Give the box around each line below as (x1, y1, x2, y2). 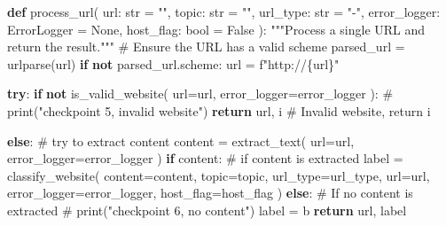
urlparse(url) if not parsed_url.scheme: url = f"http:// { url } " (7, 54, 340, 73)
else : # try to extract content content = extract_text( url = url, (7, 131, 355, 150)
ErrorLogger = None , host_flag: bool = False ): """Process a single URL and (7, 19, 426, 38)
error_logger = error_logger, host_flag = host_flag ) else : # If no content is (7, 183, 413, 202)
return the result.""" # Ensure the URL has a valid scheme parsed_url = (7, 37, 405, 56)
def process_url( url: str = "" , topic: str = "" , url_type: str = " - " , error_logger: (7, 3, 441, 20)
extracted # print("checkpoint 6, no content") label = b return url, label (7, 200, 407, 219)
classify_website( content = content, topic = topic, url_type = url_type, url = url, (7, 166, 430, 184)
